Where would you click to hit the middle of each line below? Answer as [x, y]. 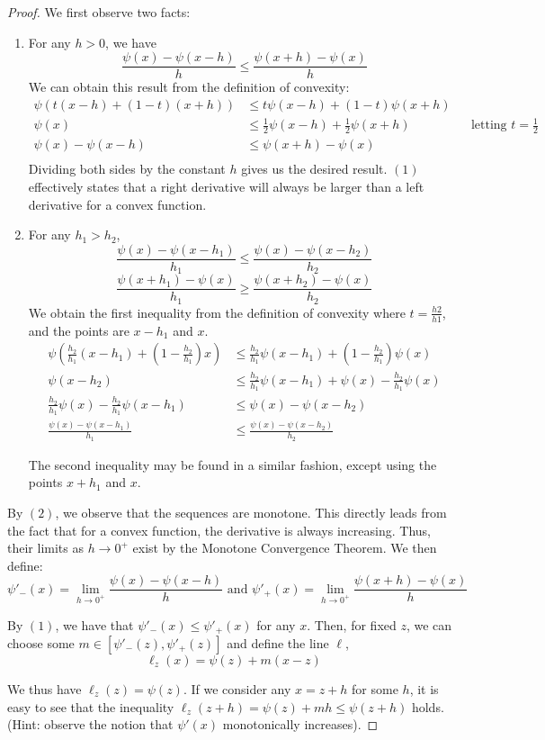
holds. [428, 706]
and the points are [79, 330]
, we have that [94, 624]
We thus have [45, 688]
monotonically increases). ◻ [300, 724]
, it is [424, 688]
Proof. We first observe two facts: [99, 12]
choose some [41, 642]
